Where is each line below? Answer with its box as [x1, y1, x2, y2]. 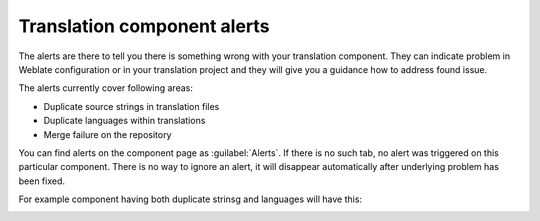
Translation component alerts [18, 15, 270, 37]
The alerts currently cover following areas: [18, 82, 194, 94]
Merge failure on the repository [43, 128, 172, 140]
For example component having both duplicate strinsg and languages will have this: [18, 193, 363, 205]
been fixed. [18, 175, 65, 187]
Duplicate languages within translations [43, 115, 206, 127]
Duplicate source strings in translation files [43, 100, 220, 112]
